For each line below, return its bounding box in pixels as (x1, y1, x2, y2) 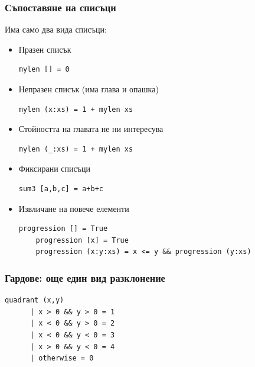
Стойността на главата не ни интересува (18, 123, 164, 135)
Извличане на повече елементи (18, 202, 129, 214)
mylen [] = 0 (18, 65, 70, 74)
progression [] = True (18, 224, 108, 233)
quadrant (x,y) (5, 296, 64, 305)
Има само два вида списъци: (5, 23, 107, 36)
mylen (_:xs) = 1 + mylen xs (18, 144, 133, 153)
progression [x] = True (35, 236, 129, 244)
